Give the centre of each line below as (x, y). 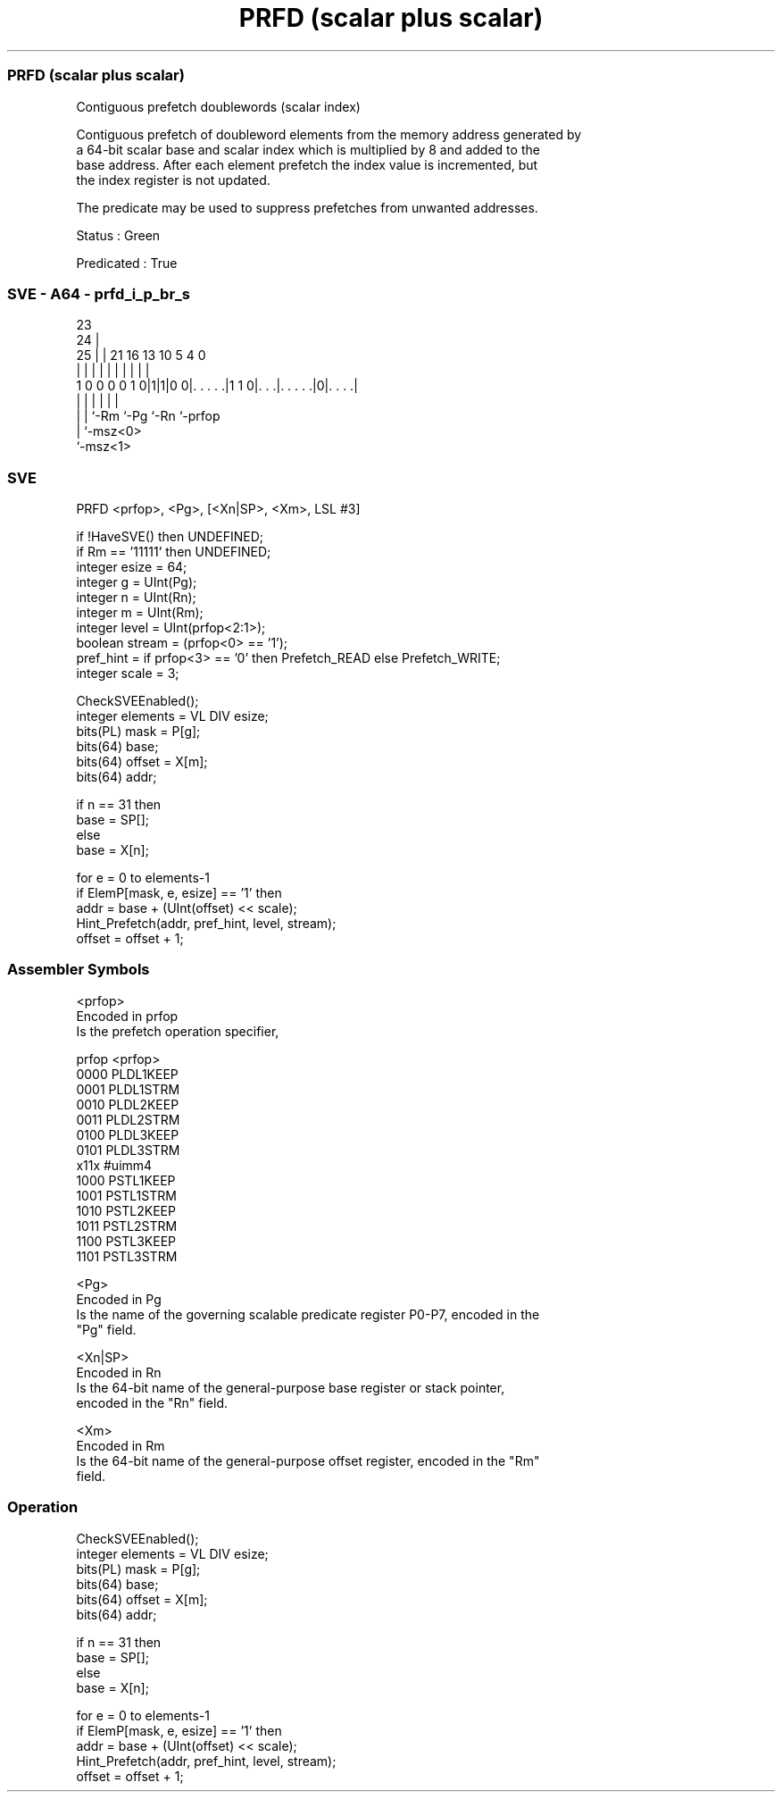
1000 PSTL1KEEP (126, 1180)
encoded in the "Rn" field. (152, 1402)
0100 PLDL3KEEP (128, 1134)
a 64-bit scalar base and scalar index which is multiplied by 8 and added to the (308, 149)
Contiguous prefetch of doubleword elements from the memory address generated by (329, 134)
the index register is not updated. (173, 180)
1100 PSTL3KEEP (126, 1241)
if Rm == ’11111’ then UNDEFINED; (174, 552)
